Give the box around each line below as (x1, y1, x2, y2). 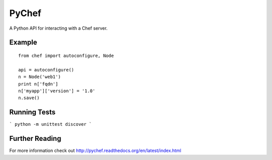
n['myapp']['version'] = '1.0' (18, 88, 96, 94)
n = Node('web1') (18, 74, 61, 80)
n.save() (18, 95, 40, 101)
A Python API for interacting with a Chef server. (9, 25, 108, 31)
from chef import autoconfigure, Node (18, 53, 114, 58)
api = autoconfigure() (18, 67, 75, 72)
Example (9, 38, 37, 47)
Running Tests (9, 108, 55, 117)
